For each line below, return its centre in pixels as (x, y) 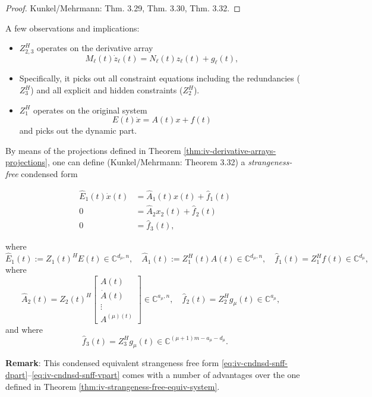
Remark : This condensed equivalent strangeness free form (112, 363)
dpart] (17, 374)
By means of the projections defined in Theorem (93, 150)
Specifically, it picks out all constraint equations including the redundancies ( (160, 78)
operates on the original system (90, 110)
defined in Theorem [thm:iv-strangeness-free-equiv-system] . (113, 386)
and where (24, 329)
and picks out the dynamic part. (78, 130)
